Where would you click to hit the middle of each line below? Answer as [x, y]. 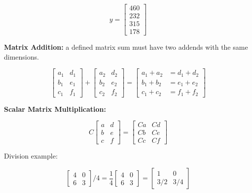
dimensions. [21, 56]
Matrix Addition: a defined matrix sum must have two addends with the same [126, 47]
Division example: [31, 156]
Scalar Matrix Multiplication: [55, 109]
